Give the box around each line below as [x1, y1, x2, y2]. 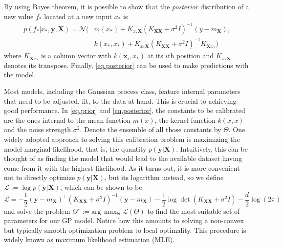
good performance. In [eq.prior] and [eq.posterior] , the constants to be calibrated [4, 105, 245, 115]
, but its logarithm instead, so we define [104, 172, 224, 182]
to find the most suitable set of [147, 205, 240, 216]
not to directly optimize [4, 172, 75, 182]
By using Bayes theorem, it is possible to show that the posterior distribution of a [4, 1, 249, 11]
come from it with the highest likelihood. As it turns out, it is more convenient [4, 162, 240, 173]
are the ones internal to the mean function [4, 114, 131, 125]
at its [147, 50, 163, 61]
